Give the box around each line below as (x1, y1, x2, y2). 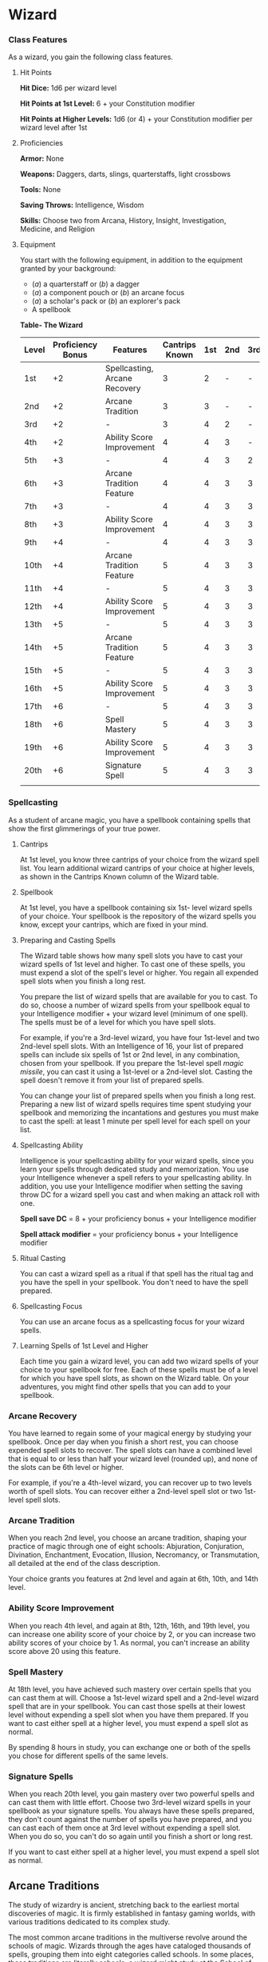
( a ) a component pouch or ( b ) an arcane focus (31, 288, 185, 298)
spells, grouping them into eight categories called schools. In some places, (8, 1950, 254, 1960)
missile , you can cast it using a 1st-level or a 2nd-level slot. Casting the (19, 1067, 253, 1076)
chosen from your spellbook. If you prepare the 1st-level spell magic (19, 1058, 244, 1067)
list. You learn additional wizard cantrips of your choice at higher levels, (19, 863, 255, 873)
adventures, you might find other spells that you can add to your (19, 1382, 231, 1391)
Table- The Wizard (19, 320, 84, 330)
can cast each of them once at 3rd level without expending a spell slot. (8, 1823, 241, 1833)
